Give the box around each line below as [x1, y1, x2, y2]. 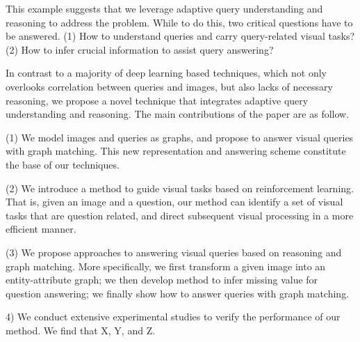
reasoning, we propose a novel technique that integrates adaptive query [6, 93, 309, 107]
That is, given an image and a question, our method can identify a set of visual [6, 194, 343, 209]
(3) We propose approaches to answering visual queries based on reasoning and [6, 244, 342, 259]
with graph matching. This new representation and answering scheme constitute [6, 143, 346, 158]
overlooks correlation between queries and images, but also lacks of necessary [6, 79, 333, 93]
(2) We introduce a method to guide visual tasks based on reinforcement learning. [6, 180, 354, 195]
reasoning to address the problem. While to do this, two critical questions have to [6, 15, 353, 29]
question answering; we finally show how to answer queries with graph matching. [6, 286, 350, 300]
